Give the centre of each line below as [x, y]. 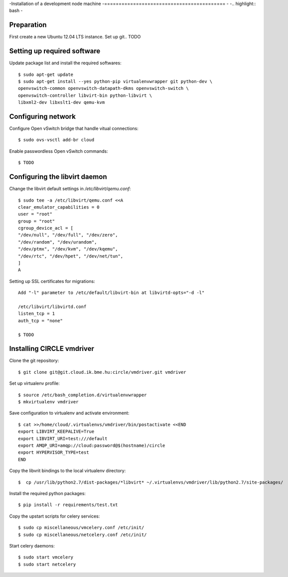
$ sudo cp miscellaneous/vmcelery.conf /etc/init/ [81, 528]
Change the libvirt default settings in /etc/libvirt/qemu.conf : [70, 189]
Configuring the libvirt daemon [58, 177]
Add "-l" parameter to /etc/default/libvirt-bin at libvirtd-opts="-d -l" [111, 293]
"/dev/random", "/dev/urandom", [58, 242]
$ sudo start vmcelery [46, 557]
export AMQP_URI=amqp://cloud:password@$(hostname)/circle [92, 445]
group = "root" [37, 221]
